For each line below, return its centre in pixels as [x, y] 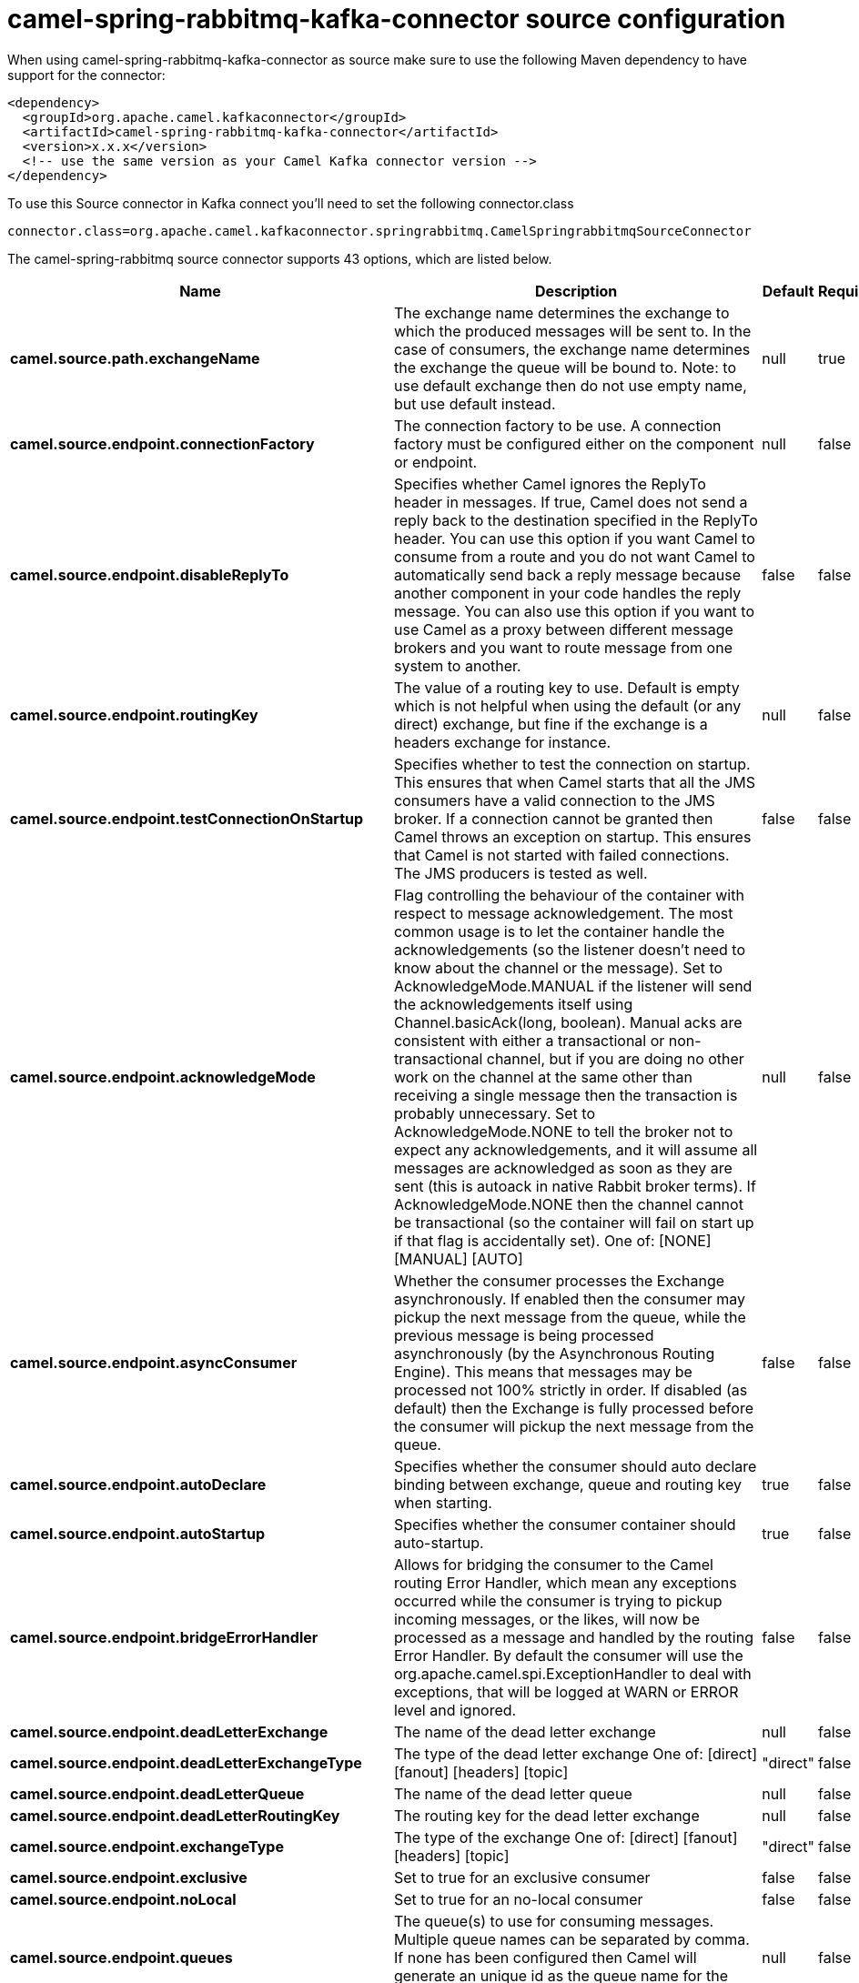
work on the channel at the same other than [543, 1077]
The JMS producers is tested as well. [520, 873]
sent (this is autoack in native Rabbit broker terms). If [575, 1186]
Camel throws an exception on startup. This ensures [572, 836]
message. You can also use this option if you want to [574, 611]
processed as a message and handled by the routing [573, 1637]
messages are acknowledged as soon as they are [563, 1168]
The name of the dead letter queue [513, 1793]
